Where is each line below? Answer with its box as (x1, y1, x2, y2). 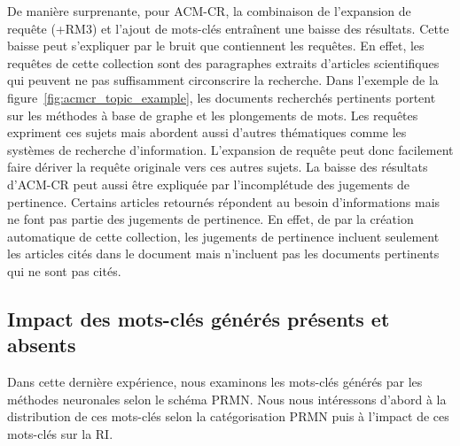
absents (7, 331, 76, 358)
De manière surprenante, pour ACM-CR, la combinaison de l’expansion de (7, 2, 411, 19)
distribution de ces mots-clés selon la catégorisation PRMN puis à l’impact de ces (7, 407, 449, 426)
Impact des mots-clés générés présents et (7, 304, 390, 332)
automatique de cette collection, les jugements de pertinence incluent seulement (7, 227, 440, 245)
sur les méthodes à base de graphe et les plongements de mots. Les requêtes (7, 105, 418, 124)
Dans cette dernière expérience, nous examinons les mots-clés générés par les (7, 373, 423, 391)
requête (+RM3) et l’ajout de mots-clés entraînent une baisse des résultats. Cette (7, 19, 449, 37)
